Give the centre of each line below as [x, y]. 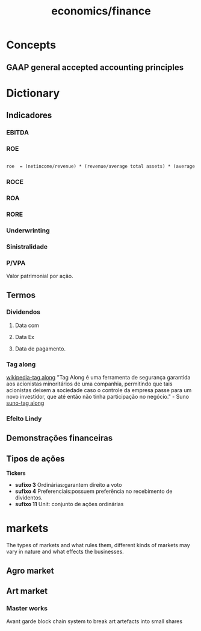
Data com [27, 325]
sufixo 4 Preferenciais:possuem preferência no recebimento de [94, 491]
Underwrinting [28, 230]
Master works [27, 608]
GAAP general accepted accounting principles [95, 67]
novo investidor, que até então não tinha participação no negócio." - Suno [98, 397]
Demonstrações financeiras [60, 438]
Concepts [31, 45]
